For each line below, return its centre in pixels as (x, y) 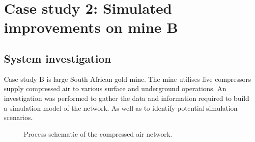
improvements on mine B (91, 27)
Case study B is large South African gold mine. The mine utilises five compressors (127, 79)
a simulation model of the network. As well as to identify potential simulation (121, 107)
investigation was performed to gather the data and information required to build (127, 98)
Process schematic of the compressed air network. (98, 133)
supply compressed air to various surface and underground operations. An (115, 88)
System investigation (57, 58)
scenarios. (18, 117)
